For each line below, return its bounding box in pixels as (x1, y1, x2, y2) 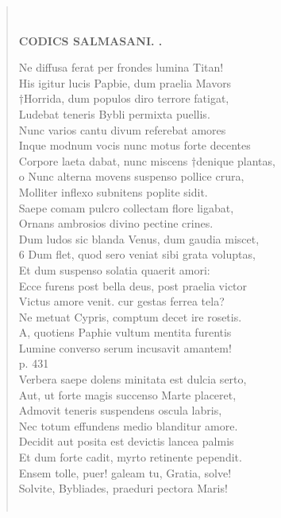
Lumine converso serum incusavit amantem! (18, 339, 232, 356)
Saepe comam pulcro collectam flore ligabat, (18, 199, 234, 216)
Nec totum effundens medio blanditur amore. (18, 417, 238, 434)
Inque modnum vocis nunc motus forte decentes (18, 137, 251, 154)
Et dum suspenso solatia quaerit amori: (18, 261, 210, 278)
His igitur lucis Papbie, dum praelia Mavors (18, 74, 232, 91)
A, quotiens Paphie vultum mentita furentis (18, 324, 232, 341)
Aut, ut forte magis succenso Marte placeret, (18, 386, 237, 403)
